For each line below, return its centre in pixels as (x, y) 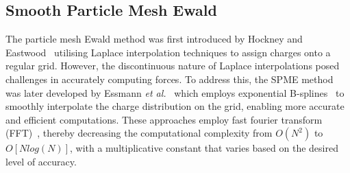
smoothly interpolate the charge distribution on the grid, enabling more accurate (175, 106)
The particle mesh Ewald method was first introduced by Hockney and (154, 39)
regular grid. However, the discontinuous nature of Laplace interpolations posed (173, 66)
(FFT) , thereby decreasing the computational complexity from (139, 133)
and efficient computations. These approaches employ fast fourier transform (164, 119)
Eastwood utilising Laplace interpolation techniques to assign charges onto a (168, 52)
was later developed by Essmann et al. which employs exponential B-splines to (175, 92)
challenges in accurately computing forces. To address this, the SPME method (170, 79)
